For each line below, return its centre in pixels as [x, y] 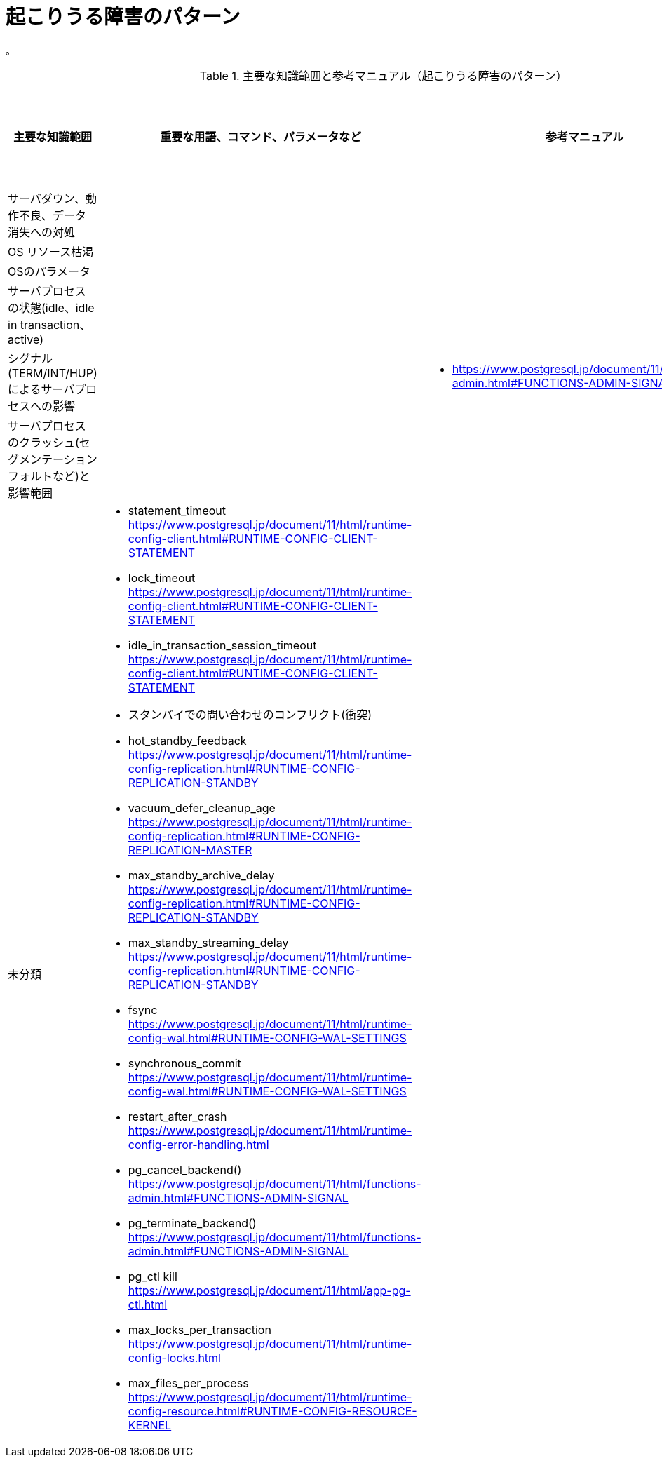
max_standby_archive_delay [201, 875]
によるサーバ [41, 389]
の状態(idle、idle [51, 308]
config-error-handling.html [198, 1144]
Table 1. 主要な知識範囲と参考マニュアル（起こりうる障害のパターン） [383, 75]
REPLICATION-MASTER [190, 850]
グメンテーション [53, 459]
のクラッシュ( [43, 442]
